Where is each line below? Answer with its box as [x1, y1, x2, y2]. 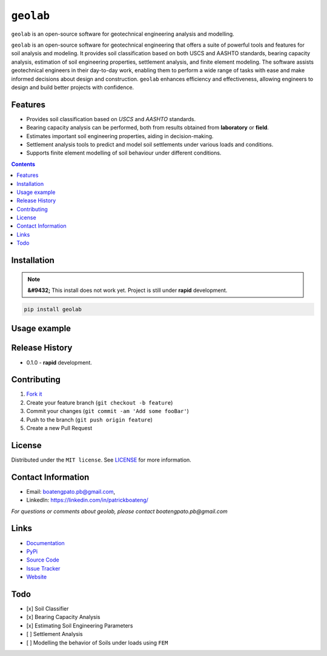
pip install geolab [24, 306, 82, 313]
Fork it [26, 391, 42, 398]
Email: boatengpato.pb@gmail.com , [26, 488, 116, 495]
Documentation [26, 539, 65, 546]
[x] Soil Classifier [26, 605, 69, 612]
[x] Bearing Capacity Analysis [26, 614, 101, 621]
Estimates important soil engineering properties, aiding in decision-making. [26, 132, 214, 139]
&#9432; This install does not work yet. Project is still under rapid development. [27, 287, 228, 294]
